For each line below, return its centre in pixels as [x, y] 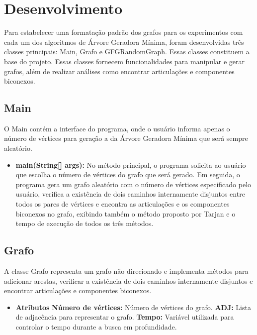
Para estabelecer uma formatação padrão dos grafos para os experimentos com [124, 32]
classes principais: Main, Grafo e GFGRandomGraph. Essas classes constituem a [127, 52]
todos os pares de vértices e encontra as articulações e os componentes [123, 204]
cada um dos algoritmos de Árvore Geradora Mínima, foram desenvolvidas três [124, 42]
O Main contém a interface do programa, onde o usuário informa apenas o [117, 128]
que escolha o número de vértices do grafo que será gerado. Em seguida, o [128, 174]
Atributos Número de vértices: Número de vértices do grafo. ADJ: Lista [133, 307]
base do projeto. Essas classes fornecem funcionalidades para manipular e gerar [125, 61]
